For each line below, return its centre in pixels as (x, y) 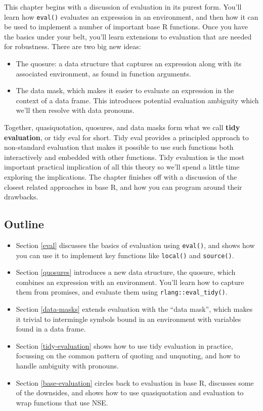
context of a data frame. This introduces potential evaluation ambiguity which (137, 100)
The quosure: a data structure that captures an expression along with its (129, 64)
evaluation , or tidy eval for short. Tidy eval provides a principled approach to (126, 137)
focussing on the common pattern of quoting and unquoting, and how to (128, 356)
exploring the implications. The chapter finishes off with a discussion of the (121, 176)
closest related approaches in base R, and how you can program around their (123, 187)
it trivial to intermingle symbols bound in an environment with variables (128, 319)
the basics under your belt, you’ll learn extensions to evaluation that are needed (128, 36)
